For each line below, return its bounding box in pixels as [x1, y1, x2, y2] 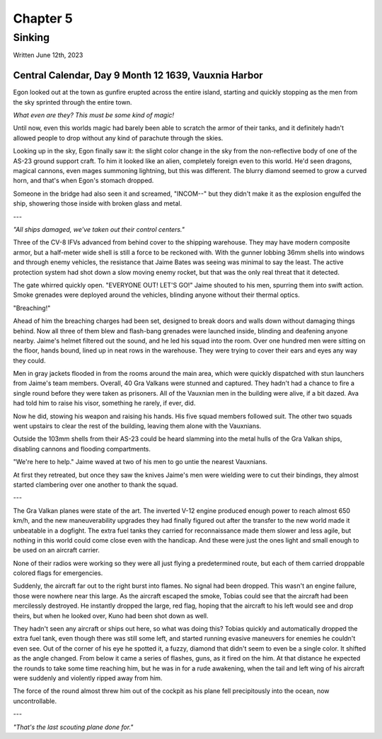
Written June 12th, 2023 [13, 51, 83, 59]
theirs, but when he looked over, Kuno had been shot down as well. [13, 611, 209, 620]
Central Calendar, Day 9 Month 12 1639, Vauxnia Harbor [13, 69, 263, 81]
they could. [13, 356, 46, 365]
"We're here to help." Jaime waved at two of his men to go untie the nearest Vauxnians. [13, 458, 268, 466]
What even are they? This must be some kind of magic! [13, 111, 175, 119]
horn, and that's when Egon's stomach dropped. [13, 177, 154, 185]
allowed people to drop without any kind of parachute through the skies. [13, 134, 224, 142]
